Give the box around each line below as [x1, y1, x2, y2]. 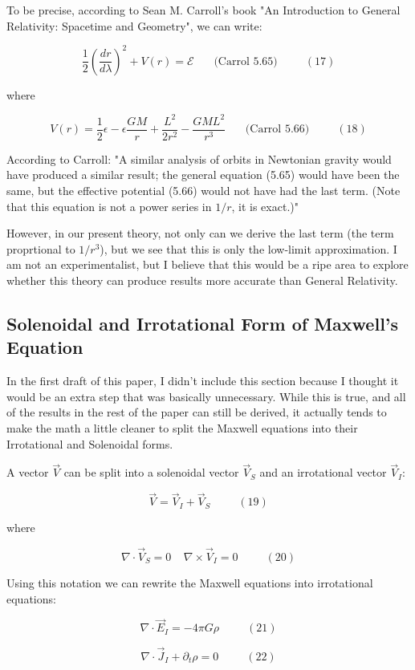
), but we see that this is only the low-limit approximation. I [100, 240, 397, 257]
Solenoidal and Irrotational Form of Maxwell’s [6, 311, 399, 335]
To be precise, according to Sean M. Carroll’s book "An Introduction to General [6, 2, 401, 18]
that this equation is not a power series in [6, 197, 212, 214]
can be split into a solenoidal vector [63, 464, 239, 481]
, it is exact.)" [231, 197, 299, 214]
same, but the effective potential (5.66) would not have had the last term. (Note [6, 182, 401, 199]
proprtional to [6, 240, 75, 257]
